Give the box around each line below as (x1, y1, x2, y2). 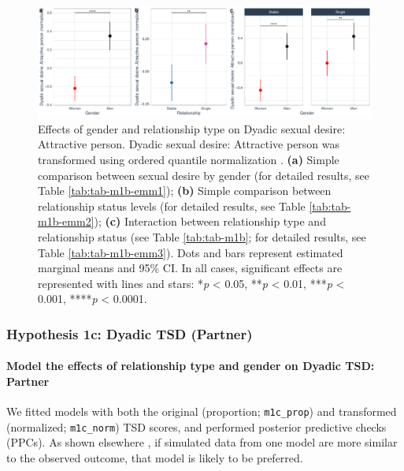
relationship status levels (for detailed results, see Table (38, 197, 306, 214)
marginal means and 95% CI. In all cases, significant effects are (38, 260, 343, 276)
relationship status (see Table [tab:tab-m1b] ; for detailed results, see (38, 228, 366, 245)
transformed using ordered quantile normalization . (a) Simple (38, 151, 339, 167)
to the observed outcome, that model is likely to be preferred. (6, 450, 303, 466)
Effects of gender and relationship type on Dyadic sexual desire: (38, 120, 346, 136)
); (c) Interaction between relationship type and (94, 213, 326, 230)
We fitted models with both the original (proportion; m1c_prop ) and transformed (6, 403, 397, 420)
